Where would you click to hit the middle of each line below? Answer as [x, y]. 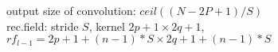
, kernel [107, 26]
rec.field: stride [43, 26]
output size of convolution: [71, 10]
